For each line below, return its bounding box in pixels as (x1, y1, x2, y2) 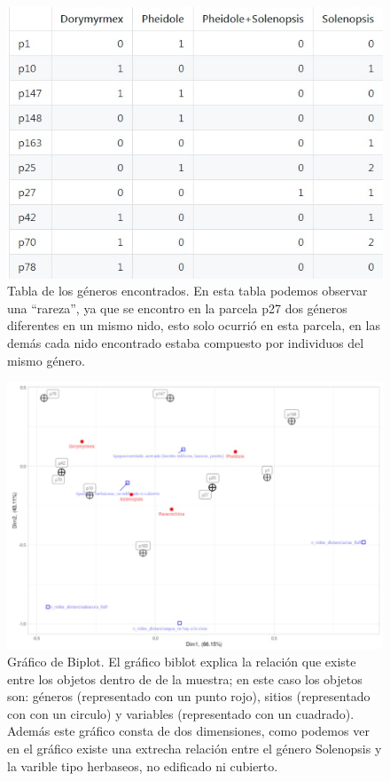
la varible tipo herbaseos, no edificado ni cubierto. (7, 756, 278, 775)
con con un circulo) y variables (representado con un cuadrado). (7, 704, 355, 722)
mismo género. (7, 351, 85, 369)
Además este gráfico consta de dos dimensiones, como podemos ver (7, 722, 370, 740)
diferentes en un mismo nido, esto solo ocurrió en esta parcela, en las (7, 316, 380, 335)
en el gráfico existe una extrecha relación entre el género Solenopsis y (7, 738, 382, 757)
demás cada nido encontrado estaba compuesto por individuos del (7, 333, 364, 351)
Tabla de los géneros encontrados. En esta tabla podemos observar (7, 281, 368, 300)
